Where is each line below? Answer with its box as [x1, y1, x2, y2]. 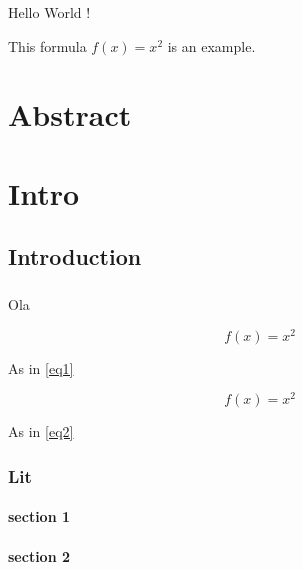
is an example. [167, 35, 256, 56]
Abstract [8, 94, 132, 135]
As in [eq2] [8, 421, 74, 442]
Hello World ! [8, 2, 91, 22]
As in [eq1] [8, 357, 74, 378]
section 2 [8, 545, 71, 566]
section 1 [8, 506, 71, 527]
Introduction [8, 241, 142, 272]
